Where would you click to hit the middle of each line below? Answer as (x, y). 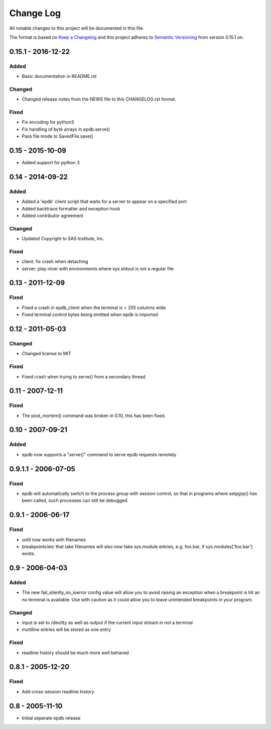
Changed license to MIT (46, 354)
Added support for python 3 (51, 163)
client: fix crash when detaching (55, 262)
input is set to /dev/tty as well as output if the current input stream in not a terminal (107, 622)
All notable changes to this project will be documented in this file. (77, 28)
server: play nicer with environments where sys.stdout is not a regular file (98, 268)
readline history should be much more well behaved (75, 653)
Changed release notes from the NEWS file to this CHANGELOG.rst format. (99, 99)
